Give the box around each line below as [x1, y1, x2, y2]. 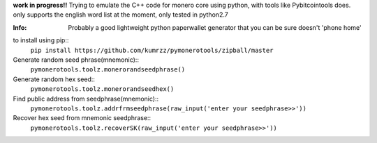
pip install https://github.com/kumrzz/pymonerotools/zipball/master [30, 46, 274, 54]
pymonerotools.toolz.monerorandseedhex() [30, 85, 175, 93]
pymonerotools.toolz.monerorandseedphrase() [30, 66, 186, 74]
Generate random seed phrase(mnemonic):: [13, 56, 140, 64]
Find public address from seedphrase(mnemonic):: [13, 94, 159, 103]
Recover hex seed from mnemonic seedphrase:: [13, 114, 151, 122]
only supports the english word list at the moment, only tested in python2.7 [13, 10, 228, 19]
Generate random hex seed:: [13, 75, 96, 83]
